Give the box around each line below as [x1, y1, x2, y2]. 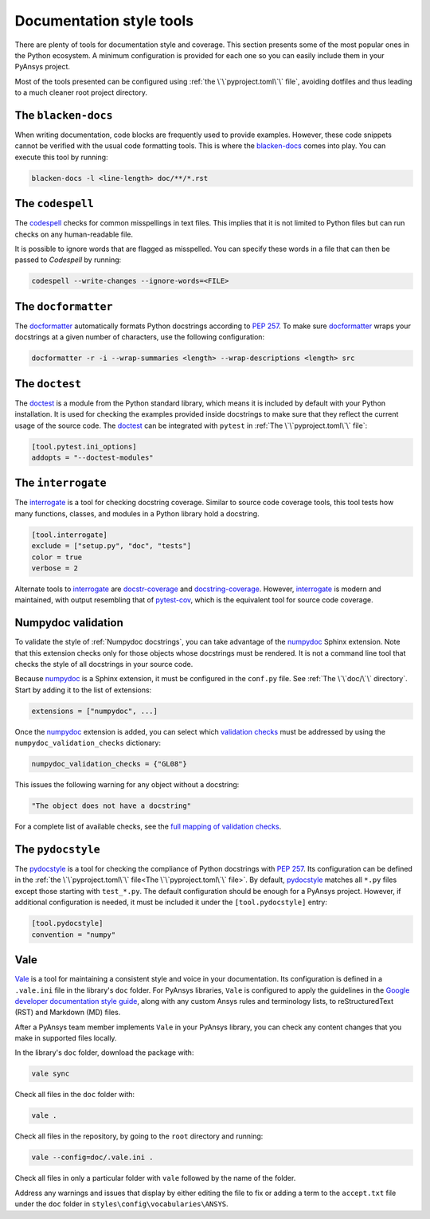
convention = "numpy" [31, 930, 116, 939]
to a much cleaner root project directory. [14, 88, 147, 97]
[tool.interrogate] [31, 530, 107, 539]
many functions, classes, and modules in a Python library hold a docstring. [14, 508, 260, 518]
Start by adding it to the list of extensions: [14, 685, 152, 695]
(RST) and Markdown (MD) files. [14, 1008, 121, 1017]
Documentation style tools [14, 12, 194, 29]
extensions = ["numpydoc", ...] [31, 706, 158, 715]
